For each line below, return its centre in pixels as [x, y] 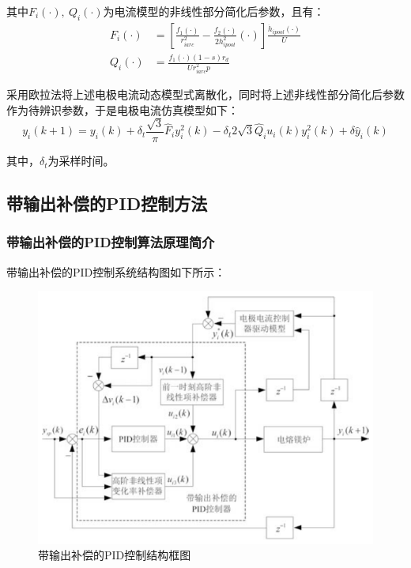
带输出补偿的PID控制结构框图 [115, 555]
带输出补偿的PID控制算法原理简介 [111, 242]
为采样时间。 [81, 161]
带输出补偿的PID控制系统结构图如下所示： [116, 271]
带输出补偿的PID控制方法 [107, 203]
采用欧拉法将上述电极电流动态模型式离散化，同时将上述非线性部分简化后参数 [205, 94]
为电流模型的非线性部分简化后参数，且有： [214, 11]
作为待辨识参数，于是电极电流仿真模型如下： [123, 109]
